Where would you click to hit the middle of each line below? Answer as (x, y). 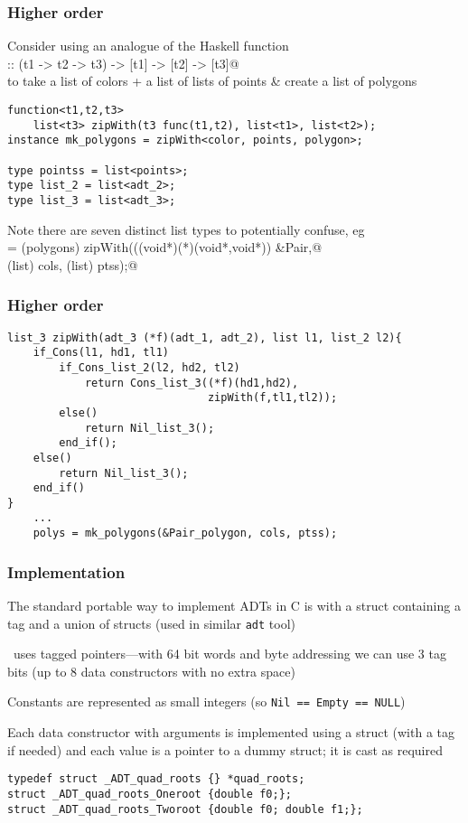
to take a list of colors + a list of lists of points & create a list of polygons (212, 81)
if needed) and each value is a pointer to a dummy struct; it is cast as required (225, 749)
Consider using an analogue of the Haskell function (148, 46)
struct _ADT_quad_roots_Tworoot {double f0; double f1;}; (185, 809)
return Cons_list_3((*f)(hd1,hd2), (192, 383)
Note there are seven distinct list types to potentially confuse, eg (186, 229)
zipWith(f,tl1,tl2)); (272, 398)
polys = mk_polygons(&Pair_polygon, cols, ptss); (185, 533)
